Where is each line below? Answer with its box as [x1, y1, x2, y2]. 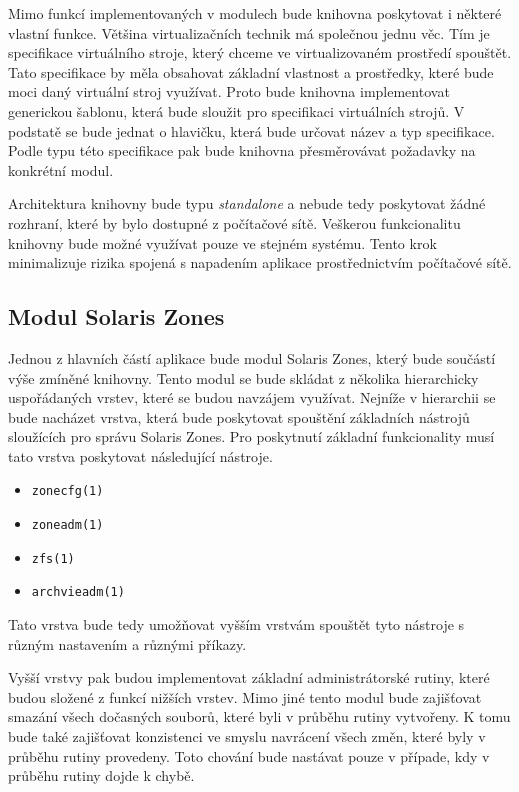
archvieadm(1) [31, 585, 125, 600]
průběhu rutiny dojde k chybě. [8, 765, 195, 786]
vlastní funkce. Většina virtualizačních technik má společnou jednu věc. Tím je [8, 22, 490, 43]
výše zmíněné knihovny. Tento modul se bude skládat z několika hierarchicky [8, 367, 479, 388]
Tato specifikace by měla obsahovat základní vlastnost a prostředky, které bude [8, 61, 494, 82]
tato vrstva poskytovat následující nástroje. [8, 445, 273, 466]
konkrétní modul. [8, 159, 114, 180]
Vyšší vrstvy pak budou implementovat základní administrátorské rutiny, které [8, 667, 490, 688]
